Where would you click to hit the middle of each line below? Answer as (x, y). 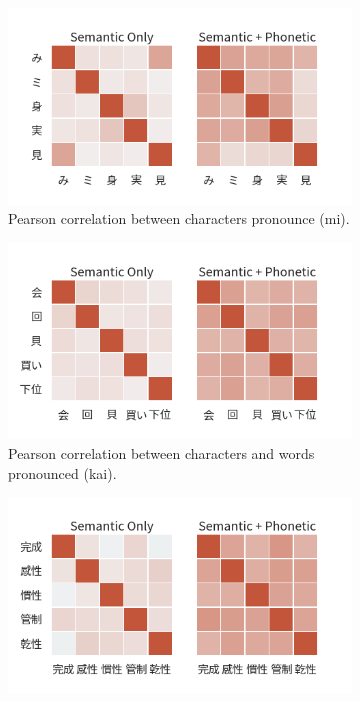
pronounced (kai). (62, 472)
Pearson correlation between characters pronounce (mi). (179, 218)
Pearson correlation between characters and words (161, 452)
